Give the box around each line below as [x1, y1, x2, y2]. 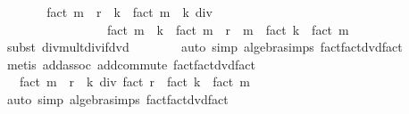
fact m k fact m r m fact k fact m [106, 20, 349, 38]
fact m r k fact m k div [46, 3, 213, 20]
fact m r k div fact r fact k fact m [19, 72, 250, 91]
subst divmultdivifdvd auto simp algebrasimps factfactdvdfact [6, 37, 403, 56]
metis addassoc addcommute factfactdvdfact [6, 54, 255, 73]
